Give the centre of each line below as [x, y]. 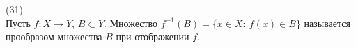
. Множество [131, 23]
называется [327, 23]
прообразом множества [54, 37]
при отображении [153, 37]
